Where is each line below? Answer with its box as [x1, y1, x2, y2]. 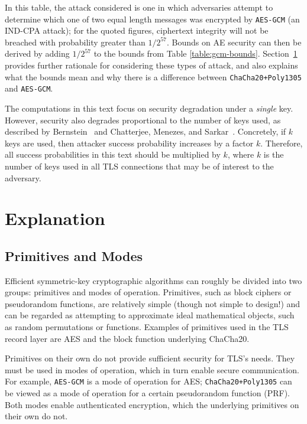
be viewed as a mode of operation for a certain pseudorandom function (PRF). [5, 387, 290, 399]
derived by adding [5, 47, 70, 60]
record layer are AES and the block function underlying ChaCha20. [5, 332, 250, 344]
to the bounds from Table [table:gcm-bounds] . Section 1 [93, 47, 298, 60]
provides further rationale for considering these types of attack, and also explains [5, 59, 298, 71]
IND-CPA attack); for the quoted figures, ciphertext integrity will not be [5, 24, 269, 37]
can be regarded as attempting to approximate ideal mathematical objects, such [5, 309, 295, 321]
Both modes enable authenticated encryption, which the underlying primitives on [5, 398, 299, 410]
